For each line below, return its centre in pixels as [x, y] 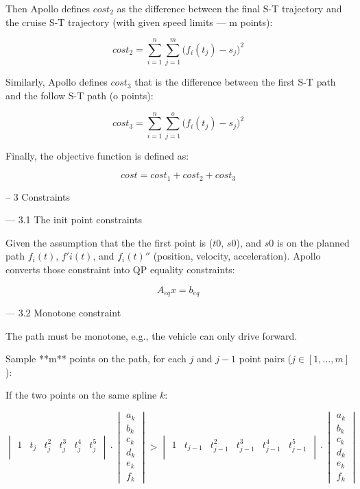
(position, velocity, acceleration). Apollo [237, 256]
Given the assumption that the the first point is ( [109, 242]
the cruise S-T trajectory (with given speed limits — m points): [139, 22]
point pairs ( [265, 359]
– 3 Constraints [38, 196]
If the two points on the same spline [81, 395]
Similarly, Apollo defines [57, 82]
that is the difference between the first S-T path [235, 82]
